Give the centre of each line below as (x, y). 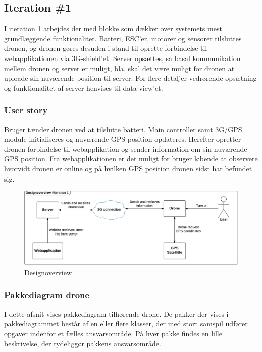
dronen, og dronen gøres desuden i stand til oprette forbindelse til (106, 48)
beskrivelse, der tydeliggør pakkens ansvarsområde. (83, 343)
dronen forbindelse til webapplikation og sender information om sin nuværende (126, 149)
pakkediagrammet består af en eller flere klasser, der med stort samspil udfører (126, 324)
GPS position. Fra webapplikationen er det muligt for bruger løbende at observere (131, 159)
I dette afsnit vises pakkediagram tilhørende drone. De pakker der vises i (116, 313)
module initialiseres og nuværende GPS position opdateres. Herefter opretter (123, 139)
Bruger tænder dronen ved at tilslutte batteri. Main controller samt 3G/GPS (123, 129)
